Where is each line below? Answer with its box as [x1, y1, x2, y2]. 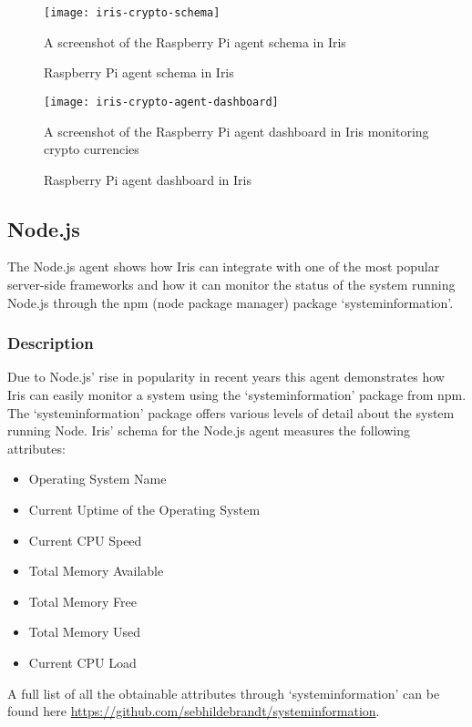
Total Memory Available [28, 561, 164, 580]
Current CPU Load [28, 653, 137, 672]
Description [7, 332, 94, 354]
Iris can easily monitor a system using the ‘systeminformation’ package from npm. [7, 385, 467, 404]
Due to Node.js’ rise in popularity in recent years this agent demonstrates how [7, 367, 445, 386]
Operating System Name [28, 469, 167, 488]
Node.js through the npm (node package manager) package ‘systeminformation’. [7, 292, 454, 312]
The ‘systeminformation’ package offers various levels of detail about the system [7, 403, 455, 422]
